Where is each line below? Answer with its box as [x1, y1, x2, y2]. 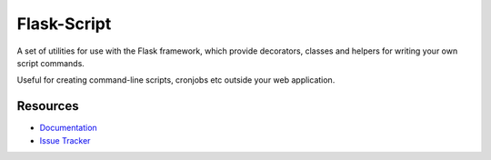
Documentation [39, 123, 97, 134]
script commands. [16, 57, 85, 68]
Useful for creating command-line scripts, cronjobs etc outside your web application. [16, 75, 336, 85]
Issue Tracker [39, 135, 91, 145]
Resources [16, 98, 79, 114]
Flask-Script [16, 14, 112, 34]
